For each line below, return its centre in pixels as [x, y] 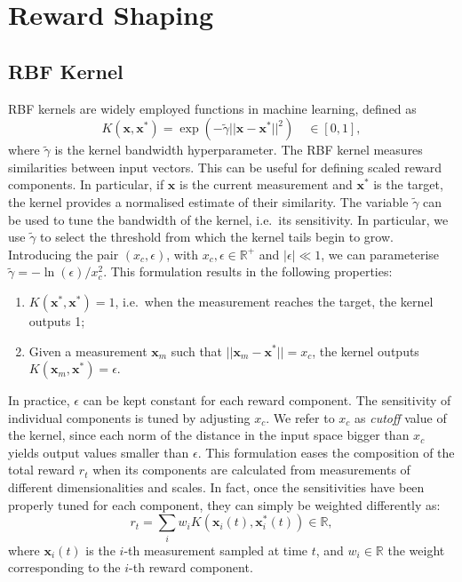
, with [183, 254]
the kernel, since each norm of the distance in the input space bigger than [209, 435]
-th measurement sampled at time [216, 550]
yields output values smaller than [99, 452]
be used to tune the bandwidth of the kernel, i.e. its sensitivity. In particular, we [228, 219]
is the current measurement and [266, 184]
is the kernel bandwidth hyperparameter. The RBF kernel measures [239, 150]
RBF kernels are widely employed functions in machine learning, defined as [212, 108]
